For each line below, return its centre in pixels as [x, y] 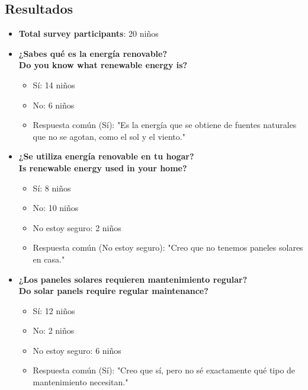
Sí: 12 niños [54, 310]
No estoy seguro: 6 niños [77, 350]
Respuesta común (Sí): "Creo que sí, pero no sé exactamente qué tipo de [164, 370]
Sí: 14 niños [54, 84]
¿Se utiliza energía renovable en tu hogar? [106, 156]
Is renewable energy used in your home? [103, 167]
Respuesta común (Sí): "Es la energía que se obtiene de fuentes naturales [165, 125]
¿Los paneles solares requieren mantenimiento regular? [133, 279]
